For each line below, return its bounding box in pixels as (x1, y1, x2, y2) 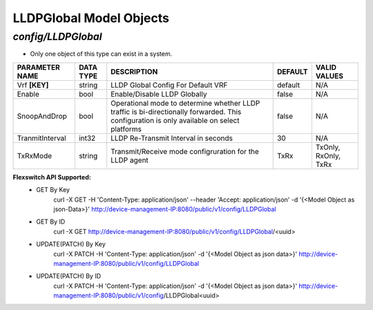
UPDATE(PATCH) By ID (36, 272, 102, 280)
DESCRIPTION (111, 66, 158, 76)
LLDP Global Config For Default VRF (111, 80, 228, 90)
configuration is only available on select (111, 115, 240, 125)
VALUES (315, 71, 343, 81)
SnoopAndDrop (17, 111, 67, 121)
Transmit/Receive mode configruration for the (111, 146, 259, 156)
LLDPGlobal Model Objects (12, 10, 169, 26)
